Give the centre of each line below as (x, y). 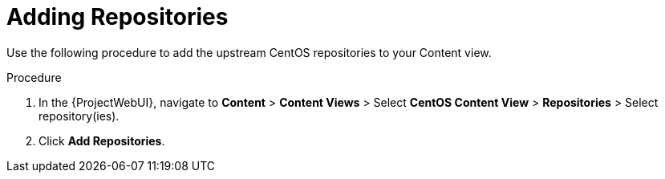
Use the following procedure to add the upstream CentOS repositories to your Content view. (249, 52)
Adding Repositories (118, 17)
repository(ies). (79, 116)
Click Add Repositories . (102, 140)
